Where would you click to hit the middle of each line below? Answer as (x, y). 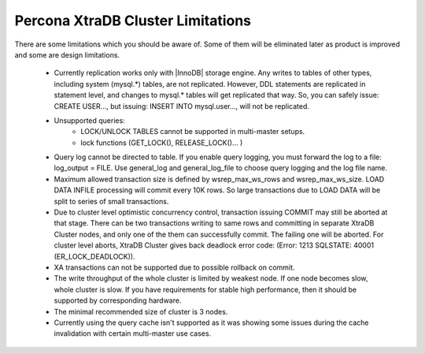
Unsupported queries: (89, 120)
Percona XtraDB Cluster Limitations (133, 20)
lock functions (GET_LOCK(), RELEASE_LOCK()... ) (162, 143)
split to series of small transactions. (111, 201)
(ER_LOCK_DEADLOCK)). (94, 256)
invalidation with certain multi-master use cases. (133, 334)
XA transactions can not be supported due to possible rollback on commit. (174, 267)
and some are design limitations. (67, 54)
